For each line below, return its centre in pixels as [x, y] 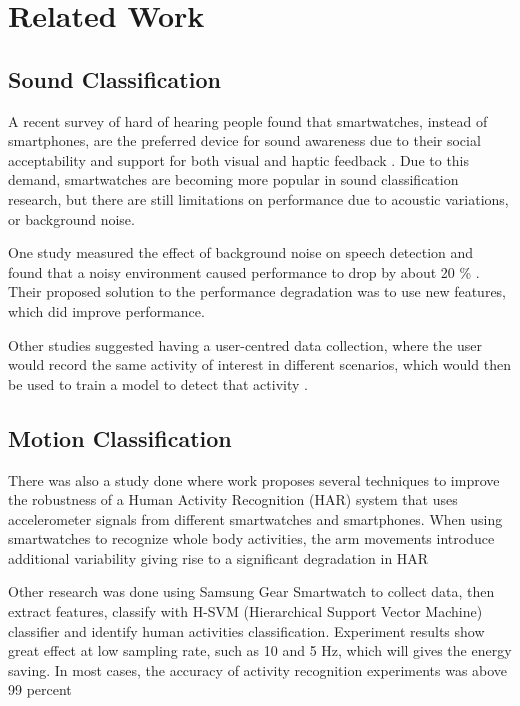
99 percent [40, 689]
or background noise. [71, 218]
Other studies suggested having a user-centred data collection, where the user [245, 344]
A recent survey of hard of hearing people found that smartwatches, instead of [248, 120]
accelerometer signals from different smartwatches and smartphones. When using [255, 518]
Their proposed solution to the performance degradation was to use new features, [257, 291]
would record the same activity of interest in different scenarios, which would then [259, 364]
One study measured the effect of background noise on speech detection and [241, 252]
